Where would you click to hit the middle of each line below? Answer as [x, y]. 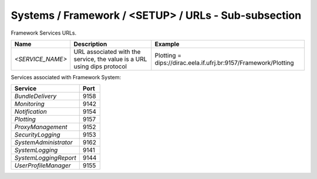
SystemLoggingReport [45, 158]
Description [90, 44]
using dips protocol [100, 66]
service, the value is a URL [110, 59]
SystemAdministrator [43, 143]
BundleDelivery [36, 96]
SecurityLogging [37, 135]
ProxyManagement [41, 127]
